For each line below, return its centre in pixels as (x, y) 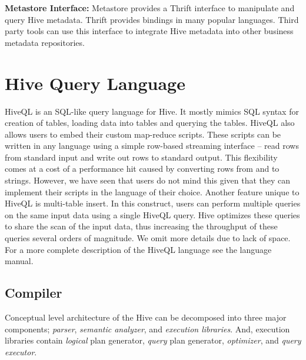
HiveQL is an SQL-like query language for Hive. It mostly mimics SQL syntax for (152, 111)
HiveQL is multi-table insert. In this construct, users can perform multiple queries (153, 203)
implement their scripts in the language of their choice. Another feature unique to (152, 191)
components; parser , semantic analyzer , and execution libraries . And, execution (147, 329)
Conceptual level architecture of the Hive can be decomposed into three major (146, 317)
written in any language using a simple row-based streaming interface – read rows (152, 146)
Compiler (34, 293)
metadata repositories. (45, 42)
